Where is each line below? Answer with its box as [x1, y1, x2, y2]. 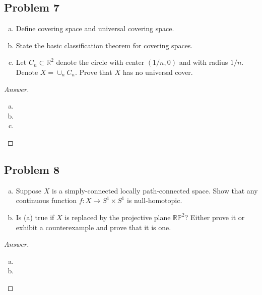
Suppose [16, 185, 42, 195]
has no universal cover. [122, 66, 193, 77]
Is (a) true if [16, 212, 54, 222]
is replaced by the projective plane [64, 212, 171, 222]
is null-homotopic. [126, 195, 182, 206]
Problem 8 [4, 161, 59, 177]
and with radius [179, 57, 228, 67]
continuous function [16, 195, 77, 206]
